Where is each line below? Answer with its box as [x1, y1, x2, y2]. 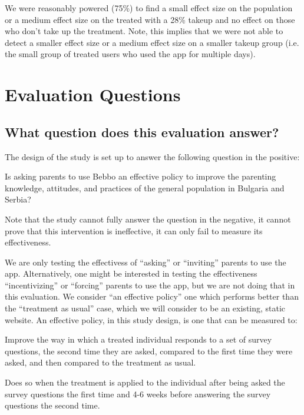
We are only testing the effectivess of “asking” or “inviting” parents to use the [5, 255, 286, 268]
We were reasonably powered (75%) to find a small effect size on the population [5, 2, 293, 14]
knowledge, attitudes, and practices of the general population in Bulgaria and [5, 181, 285, 194]
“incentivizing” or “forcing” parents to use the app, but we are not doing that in [5, 278, 295, 291]
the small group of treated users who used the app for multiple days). [5, 48, 256, 60]
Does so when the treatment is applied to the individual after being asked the [5, 376, 285, 389]
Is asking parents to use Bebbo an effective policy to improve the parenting [5, 170, 276, 182]
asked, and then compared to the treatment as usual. [5, 356, 196, 368]
